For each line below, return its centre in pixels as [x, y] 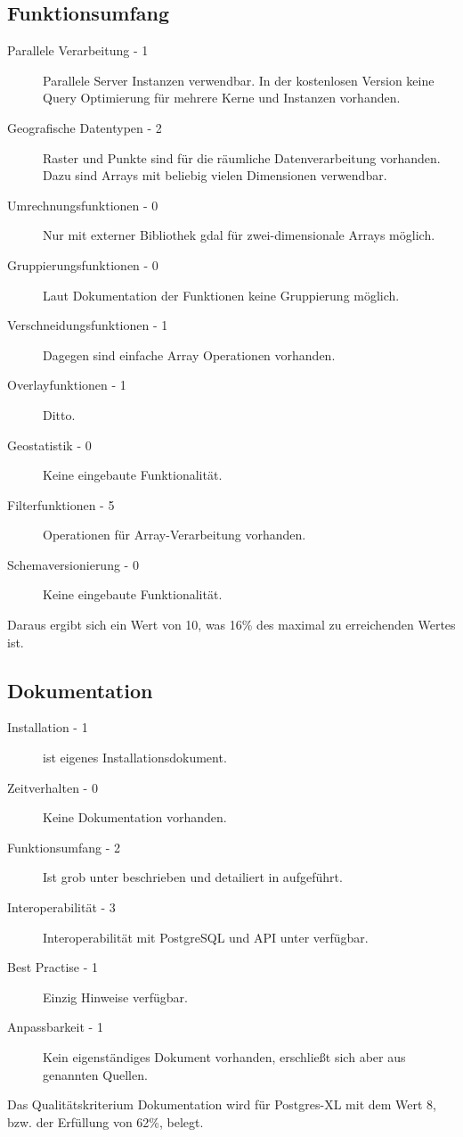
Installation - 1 [48, 727]
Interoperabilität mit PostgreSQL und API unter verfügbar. [206, 937]
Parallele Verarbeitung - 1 [78, 50]
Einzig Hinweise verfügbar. [115, 997]
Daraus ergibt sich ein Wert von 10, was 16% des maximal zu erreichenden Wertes [231, 625]
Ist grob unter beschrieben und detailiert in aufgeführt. [193, 877]
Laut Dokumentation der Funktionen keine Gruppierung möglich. [221, 295]
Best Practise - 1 [53, 967]
